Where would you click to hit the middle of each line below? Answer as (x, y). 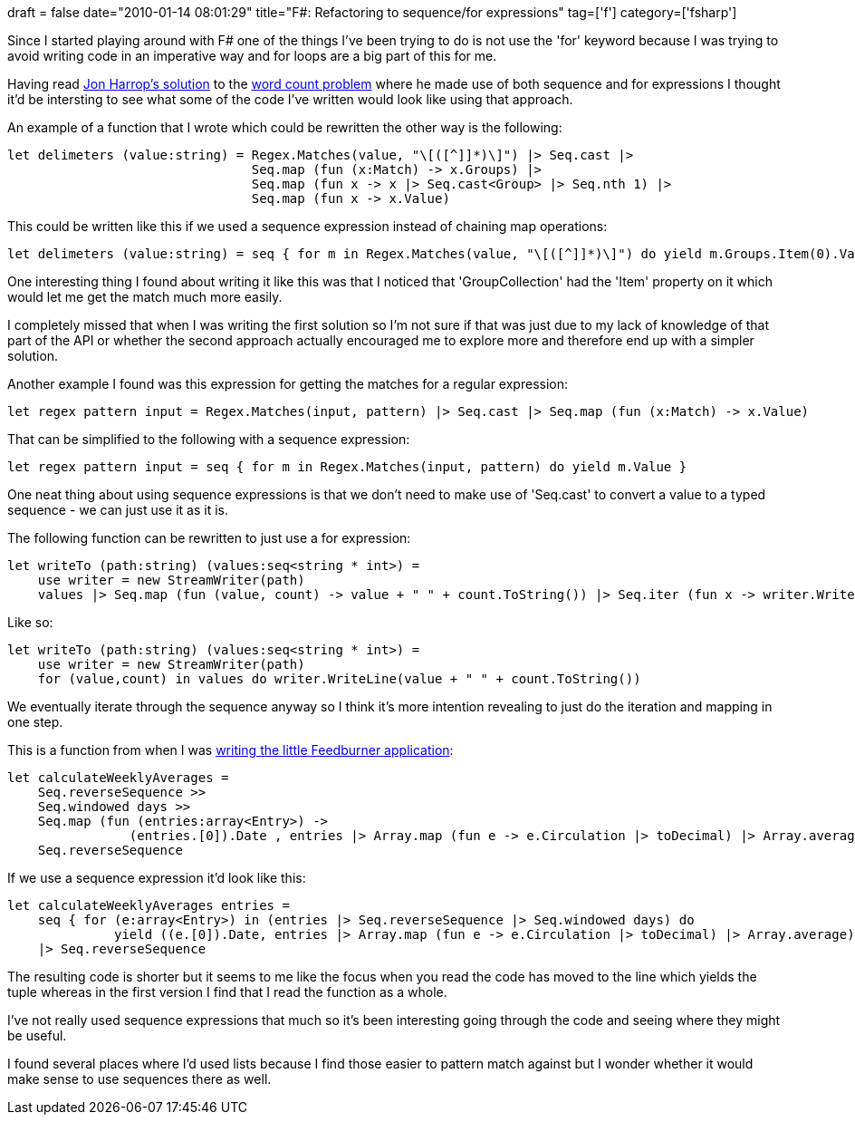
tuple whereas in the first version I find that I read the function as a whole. (227, 992)
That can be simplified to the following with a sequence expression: (209, 439)
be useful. (37, 1035)
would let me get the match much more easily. (145, 297)
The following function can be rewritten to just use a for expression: (209, 538)
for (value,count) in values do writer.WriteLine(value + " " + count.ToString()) (339, 679)
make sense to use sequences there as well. (139, 1079)
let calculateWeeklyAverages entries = (149, 905)
